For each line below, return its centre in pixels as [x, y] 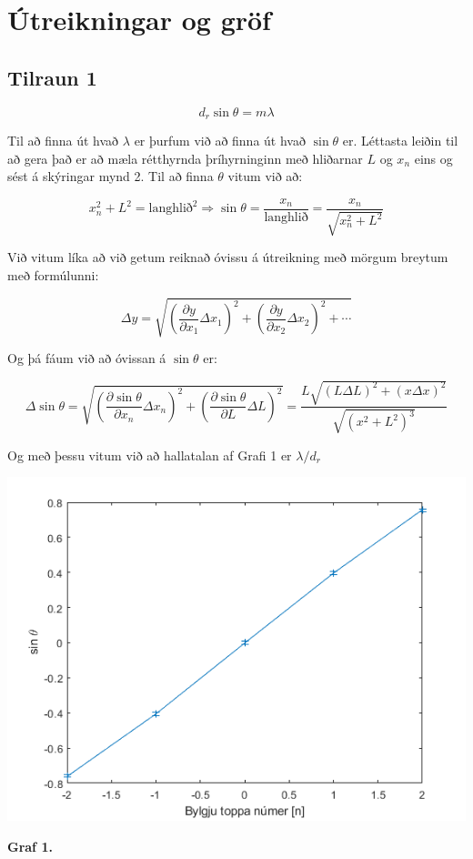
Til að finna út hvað [63, 141]
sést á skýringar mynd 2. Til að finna [111, 176]
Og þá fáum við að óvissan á [87, 358]
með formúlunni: [53, 274]
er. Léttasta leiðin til [400, 141]
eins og [433, 158]
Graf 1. [30, 846]
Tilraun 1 [52, 77]
